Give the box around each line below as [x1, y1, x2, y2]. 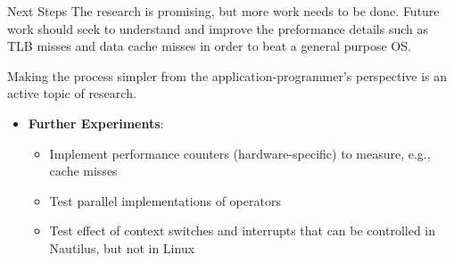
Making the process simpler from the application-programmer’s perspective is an [7, 66, 448, 85]
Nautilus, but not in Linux [49, 238, 195, 257]
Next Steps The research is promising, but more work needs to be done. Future [7, 2, 440, 20]
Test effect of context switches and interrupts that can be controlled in [49, 221, 436, 240]
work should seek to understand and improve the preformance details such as [7, 19, 428, 37]
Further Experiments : [28, 113, 164, 132]
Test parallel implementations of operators [49, 191, 281, 210]
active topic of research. [7, 84, 136, 103]
